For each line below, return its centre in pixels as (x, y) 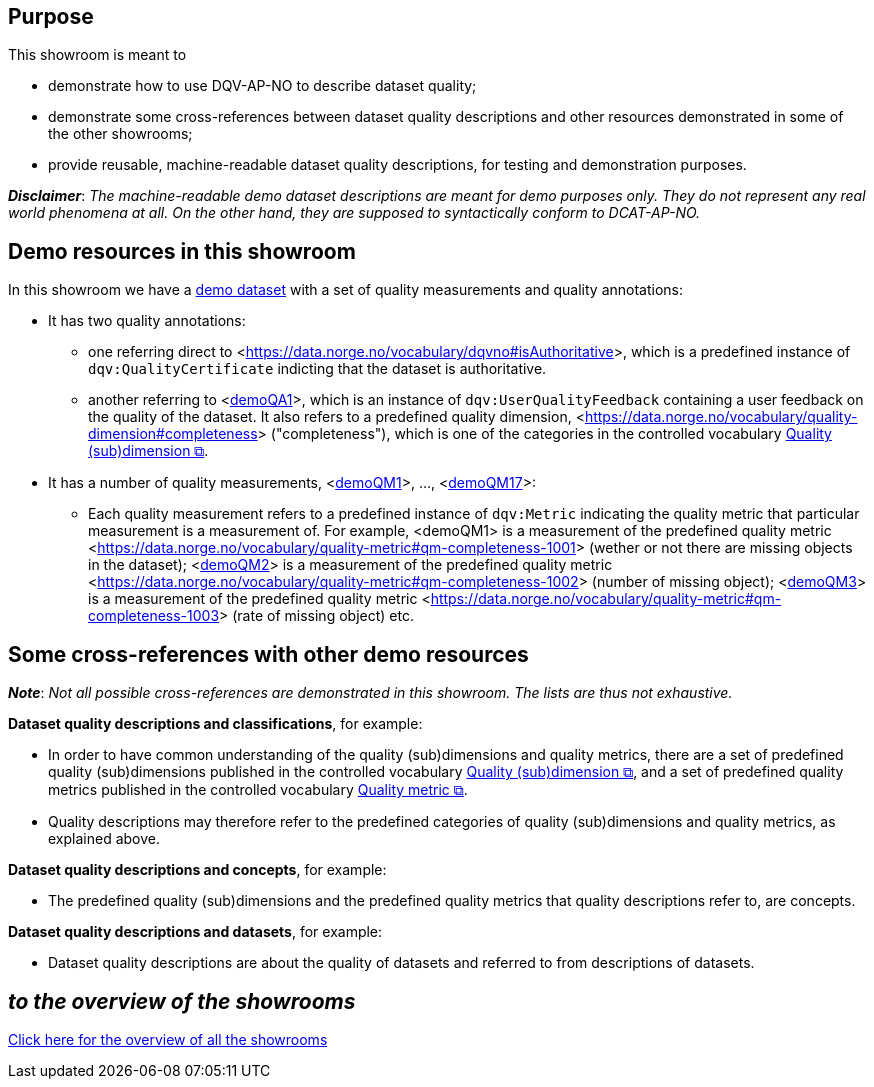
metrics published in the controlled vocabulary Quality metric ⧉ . (258, 790)
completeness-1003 (154, 616)
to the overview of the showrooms (182, 1001)
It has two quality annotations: (147, 321)
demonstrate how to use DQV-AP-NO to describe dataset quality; (262, 86)
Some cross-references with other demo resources (268, 654)
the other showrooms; (120, 134)
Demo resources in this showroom (182, 251)
